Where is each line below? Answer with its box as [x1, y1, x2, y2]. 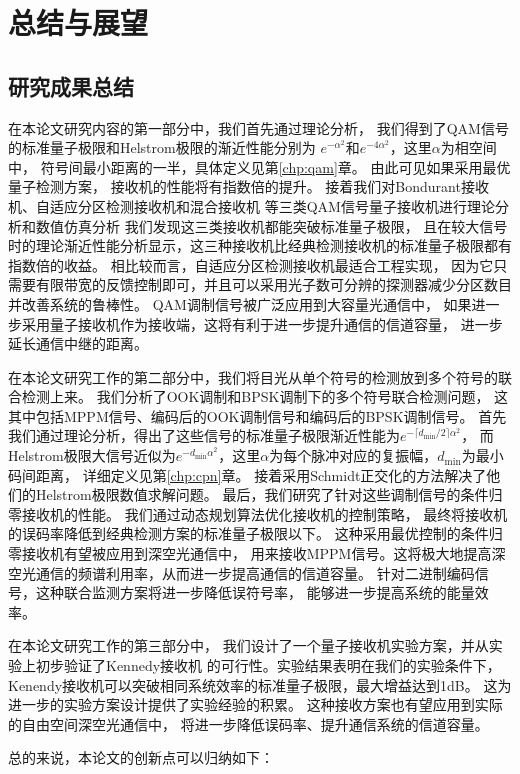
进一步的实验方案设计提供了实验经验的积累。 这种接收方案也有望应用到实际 [8, 694, 503, 715]
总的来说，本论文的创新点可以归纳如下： [8, 747, 274, 768]
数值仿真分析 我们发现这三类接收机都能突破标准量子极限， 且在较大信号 [35, 215, 508, 236]
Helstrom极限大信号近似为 [8, 445, 176, 466]
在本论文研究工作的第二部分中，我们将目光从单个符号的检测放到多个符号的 [8, 366, 498, 387]
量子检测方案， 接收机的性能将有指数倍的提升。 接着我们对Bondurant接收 [8, 176, 489, 197]
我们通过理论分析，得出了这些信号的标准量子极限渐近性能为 [8, 425, 400, 446]
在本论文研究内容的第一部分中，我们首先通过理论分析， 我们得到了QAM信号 [8, 117, 509, 138]
